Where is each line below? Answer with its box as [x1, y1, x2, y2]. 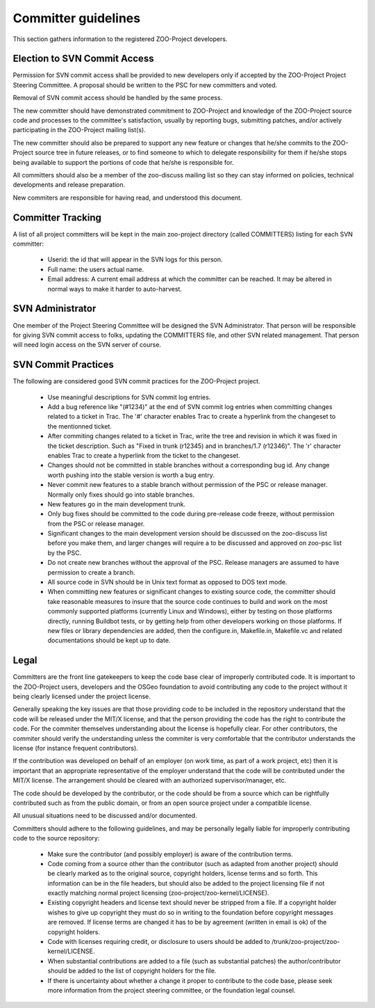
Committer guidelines [12, 10, 141, 26]
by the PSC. [47, 548, 82, 557]
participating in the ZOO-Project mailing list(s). [12, 126, 146, 134]
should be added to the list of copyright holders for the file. [47, 967, 217, 975]
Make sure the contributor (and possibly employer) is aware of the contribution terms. [47, 849, 293, 858]
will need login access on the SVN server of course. [12, 341, 162, 349]
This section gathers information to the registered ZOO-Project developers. [12, 35, 228, 43]
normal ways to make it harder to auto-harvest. [47, 285, 182, 293]
